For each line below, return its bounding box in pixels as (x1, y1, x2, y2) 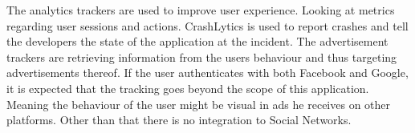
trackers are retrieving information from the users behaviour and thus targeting (6, 48, 397, 65)
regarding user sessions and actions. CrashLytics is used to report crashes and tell (6, 17, 409, 34)
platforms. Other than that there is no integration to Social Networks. (6, 111, 352, 128)
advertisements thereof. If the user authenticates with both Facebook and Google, (6, 64, 409, 81)
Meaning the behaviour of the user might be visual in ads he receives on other (6, 95, 391, 112)
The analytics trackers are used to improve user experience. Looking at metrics (6, 2, 395, 18)
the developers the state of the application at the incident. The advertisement (6, 33, 389, 50)
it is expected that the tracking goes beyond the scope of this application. (6, 79, 369, 96)
